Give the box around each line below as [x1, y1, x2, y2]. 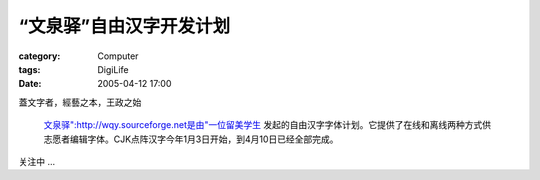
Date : [18, 78, 42, 90]
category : [18, 50, 61, 62]
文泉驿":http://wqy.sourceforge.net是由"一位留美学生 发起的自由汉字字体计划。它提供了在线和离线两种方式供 [43, 119, 492, 131]
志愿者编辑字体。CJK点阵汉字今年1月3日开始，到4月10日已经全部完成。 [43, 133, 339, 145]
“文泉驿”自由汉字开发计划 [18, 15, 231, 37]
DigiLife [97, 63, 129, 75]
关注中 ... [18, 155, 56, 167]
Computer [97, 50, 139, 62]
